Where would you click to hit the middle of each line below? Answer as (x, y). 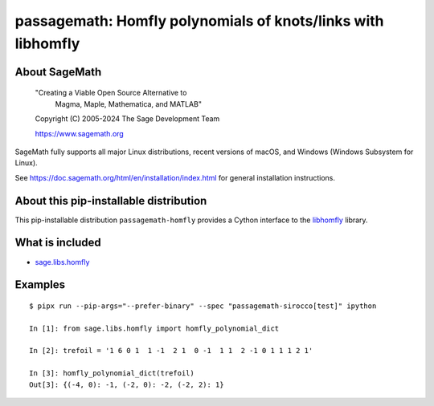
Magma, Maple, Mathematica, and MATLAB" (129, 104)
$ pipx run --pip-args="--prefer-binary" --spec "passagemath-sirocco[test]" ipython (203, 306)
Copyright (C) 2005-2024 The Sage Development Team (127, 119)
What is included (58, 243)
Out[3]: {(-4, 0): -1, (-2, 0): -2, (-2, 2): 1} (127, 384)
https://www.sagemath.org (79, 133)
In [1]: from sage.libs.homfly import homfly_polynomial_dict (154, 328)
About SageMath (58, 72)
